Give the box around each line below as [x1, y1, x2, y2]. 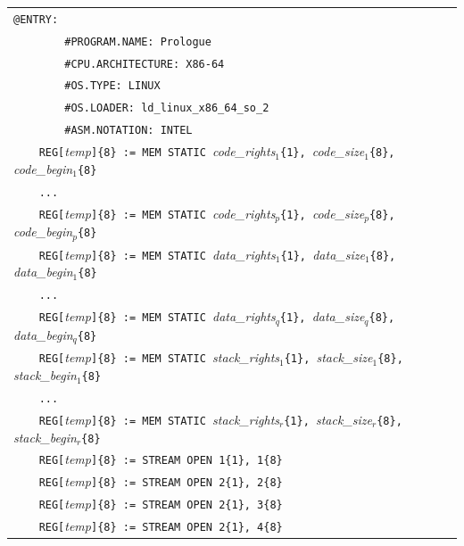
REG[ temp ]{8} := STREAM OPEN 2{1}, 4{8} [38, 517, 283, 535]
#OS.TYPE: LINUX [64, 79, 161, 93]
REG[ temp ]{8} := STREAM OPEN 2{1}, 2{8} [38, 472, 283, 491]
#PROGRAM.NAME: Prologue [64, 35, 211, 48]
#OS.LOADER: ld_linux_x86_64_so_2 [64, 102, 269, 115]
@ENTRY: [13, 12, 59, 26]
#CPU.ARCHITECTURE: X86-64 [64, 57, 225, 70]
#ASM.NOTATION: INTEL [64, 124, 193, 137]
